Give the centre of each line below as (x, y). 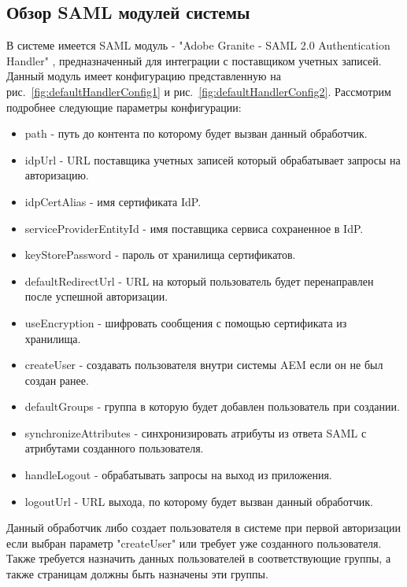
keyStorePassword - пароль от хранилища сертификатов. (160, 255)
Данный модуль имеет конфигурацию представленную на (144, 76)
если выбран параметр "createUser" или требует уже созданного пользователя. (194, 543)
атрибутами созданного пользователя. (114, 448)
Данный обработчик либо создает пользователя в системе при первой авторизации (204, 528)
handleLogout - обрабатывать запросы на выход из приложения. (178, 475)
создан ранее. (57, 380)
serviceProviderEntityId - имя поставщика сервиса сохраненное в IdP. (194, 228)
